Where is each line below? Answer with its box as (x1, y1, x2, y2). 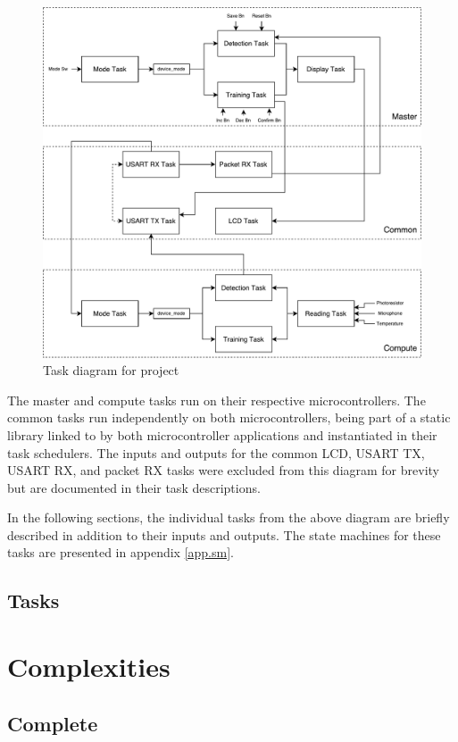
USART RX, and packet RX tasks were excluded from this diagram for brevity (7, 461, 439, 479)
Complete (7, 709, 98, 737)
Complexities (7, 648, 171, 685)
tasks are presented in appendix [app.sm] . (7, 543, 234, 562)
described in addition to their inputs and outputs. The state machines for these (7, 525, 441, 544)
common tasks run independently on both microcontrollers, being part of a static (7, 408, 451, 427)
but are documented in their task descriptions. (7, 478, 261, 496)
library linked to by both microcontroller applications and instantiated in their (7, 425, 437, 444)
